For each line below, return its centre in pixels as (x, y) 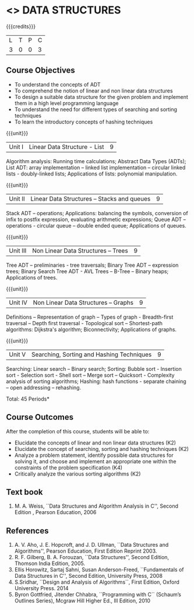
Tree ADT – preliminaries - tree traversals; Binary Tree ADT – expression (92, 265)
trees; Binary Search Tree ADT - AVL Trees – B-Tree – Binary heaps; (87, 271)
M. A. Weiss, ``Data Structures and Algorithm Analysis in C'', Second (96, 506)
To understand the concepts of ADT (57, 84)
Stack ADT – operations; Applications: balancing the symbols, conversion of (97, 213)
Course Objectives (41, 70)
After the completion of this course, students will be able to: (78, 431)
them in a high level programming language (66, 103)
